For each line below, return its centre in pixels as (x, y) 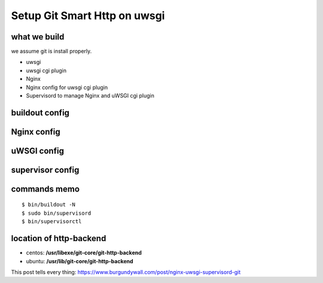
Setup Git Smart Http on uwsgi (88, 16)
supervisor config (45, 170)
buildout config (40, 113)
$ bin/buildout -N (49, 205)
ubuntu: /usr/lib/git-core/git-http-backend (80, 261)
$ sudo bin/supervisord (57, 213)
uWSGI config (37, 150)
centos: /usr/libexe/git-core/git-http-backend (84, 253)
